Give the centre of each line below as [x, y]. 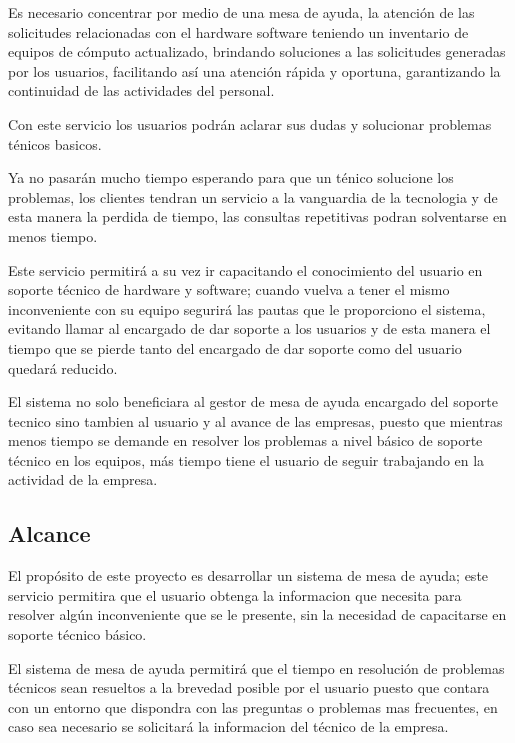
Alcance [49, 533]
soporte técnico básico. [77, 634]
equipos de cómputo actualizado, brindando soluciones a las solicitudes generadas [257, 51]
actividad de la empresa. [83, 479]
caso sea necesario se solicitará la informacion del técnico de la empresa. [228, 726]
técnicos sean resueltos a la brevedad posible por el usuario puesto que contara [249, 687]
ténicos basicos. [55, 143]
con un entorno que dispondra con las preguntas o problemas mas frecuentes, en [253, 706]
